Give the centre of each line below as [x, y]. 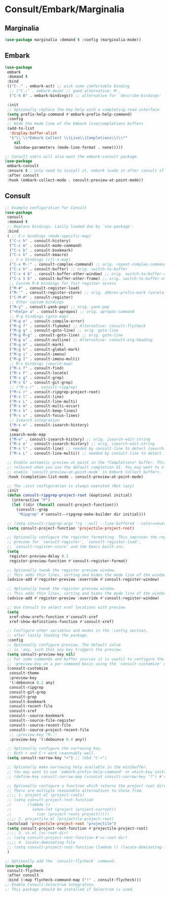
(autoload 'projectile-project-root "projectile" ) [61, 824]
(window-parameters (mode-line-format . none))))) [69, 147]
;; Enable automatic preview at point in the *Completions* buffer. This [87, 462]
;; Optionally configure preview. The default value [64, 645]
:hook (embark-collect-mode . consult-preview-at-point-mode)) [75, 180]
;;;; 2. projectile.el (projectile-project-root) [60, 819]
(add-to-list [21, 129]
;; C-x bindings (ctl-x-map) [40, 260]
